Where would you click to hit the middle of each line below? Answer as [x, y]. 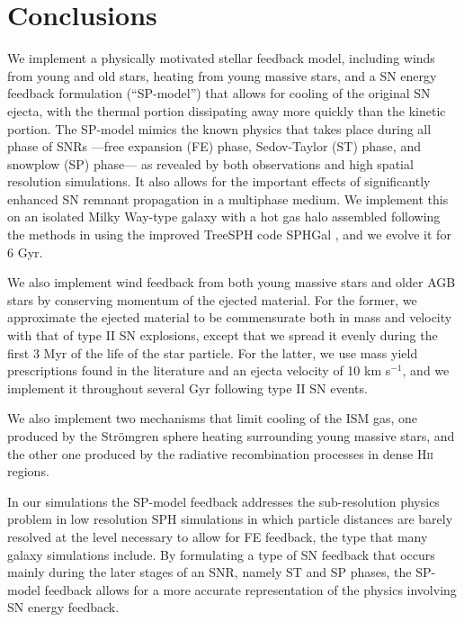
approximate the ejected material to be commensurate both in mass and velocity [230, 317]
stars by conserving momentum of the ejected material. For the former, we [212, 299]
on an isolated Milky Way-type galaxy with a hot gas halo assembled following [224, 216]
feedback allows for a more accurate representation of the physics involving [250, 589]
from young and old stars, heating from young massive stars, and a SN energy [222, 75]
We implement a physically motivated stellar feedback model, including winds [221, 58]
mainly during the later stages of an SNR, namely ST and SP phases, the [210, 572]
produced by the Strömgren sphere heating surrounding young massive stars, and [231, 436]
